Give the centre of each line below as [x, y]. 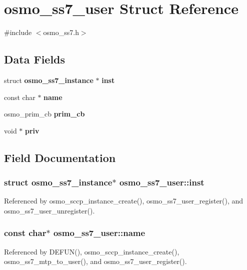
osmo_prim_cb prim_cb [44, 114]
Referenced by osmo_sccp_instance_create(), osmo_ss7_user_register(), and [124, 201]
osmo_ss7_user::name [99, 233]
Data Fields [35, 59]
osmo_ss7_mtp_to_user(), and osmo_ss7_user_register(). [95, 261]
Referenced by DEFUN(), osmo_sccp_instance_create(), [92, 251]
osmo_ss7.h [61, 32]
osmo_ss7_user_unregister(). [49, 210]
